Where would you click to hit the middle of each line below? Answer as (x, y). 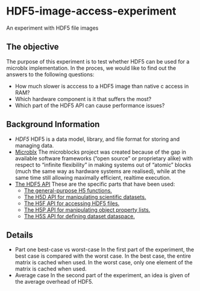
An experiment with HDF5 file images (52, 28)
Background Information (53, 124)
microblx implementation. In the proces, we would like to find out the (91, 68)
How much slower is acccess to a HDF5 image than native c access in (102, 86)
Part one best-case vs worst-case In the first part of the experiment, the (105, 250)
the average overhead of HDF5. (54, 282)
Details (20, 235)
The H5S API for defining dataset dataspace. (80, 216)
